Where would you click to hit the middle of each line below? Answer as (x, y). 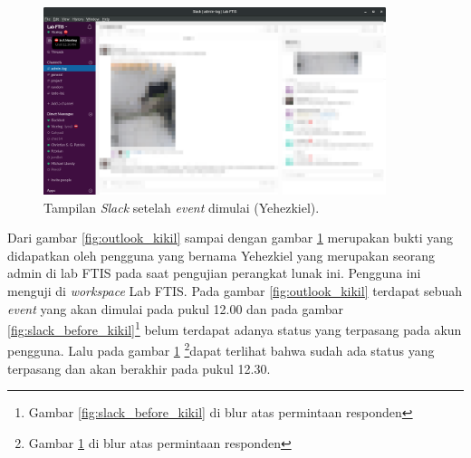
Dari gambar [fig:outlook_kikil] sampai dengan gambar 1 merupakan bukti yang (231, 238)
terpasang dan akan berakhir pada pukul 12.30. (139, 368)
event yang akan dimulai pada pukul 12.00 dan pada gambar (176, 308)
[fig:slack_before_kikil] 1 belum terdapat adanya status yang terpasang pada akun (235, 328)
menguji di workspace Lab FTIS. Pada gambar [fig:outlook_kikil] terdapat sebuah (235, 291)
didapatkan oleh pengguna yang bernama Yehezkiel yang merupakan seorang (221, 255)
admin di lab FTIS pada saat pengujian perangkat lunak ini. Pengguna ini (214, 273)
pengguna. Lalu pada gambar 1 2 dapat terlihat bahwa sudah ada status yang (221, 349)
